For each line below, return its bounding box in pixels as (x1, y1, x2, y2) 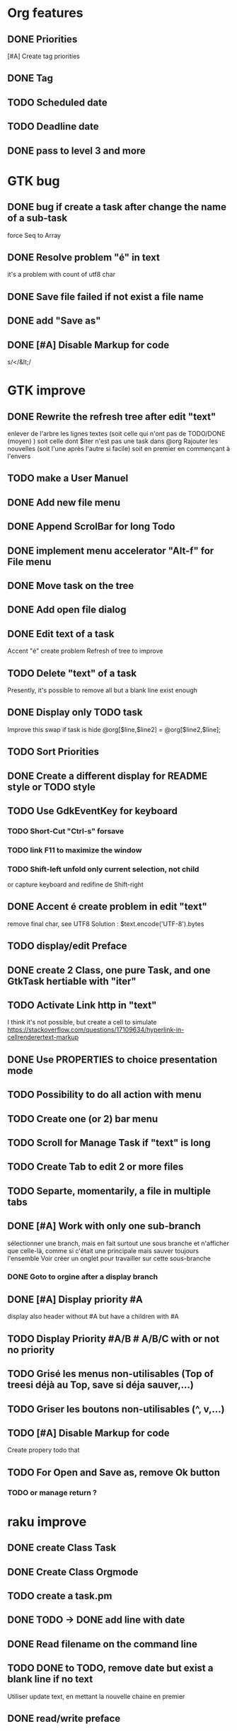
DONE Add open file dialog (7, 604, 127, 616)
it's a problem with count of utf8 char (7, 270, 115, 279)
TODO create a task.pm (7, 1590, 112, 1602)
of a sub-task (7, 212, 68, 224)
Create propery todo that (7, 1446, 80, 1454)
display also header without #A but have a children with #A (7, 1312, 179, 1321)
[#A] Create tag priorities (7, 52, 80, 60)
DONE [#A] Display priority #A (7, 1293, 144, 1306)
